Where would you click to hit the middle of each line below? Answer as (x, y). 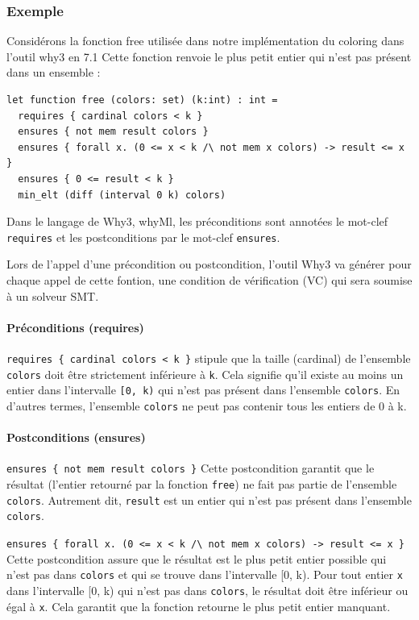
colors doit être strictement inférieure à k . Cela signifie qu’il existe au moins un (205, 374)
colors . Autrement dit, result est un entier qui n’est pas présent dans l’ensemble (209, 499)
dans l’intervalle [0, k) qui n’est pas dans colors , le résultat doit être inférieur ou (207, 590)
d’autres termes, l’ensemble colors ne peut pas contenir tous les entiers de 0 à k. (207, 405)
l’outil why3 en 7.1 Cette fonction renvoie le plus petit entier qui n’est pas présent (209, 56)
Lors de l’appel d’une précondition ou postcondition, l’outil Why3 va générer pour (209, 264)
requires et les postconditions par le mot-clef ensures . (143, 237)
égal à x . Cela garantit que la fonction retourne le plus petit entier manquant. (199, 606)
